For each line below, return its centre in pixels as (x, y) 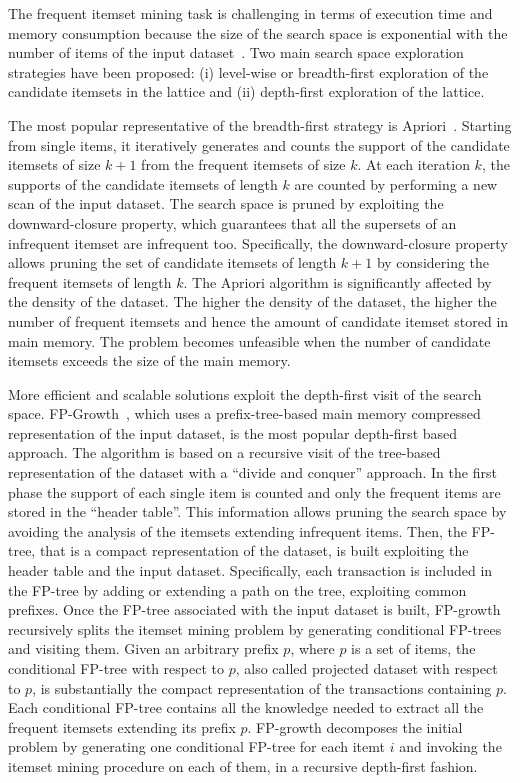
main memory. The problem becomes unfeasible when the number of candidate (249, 340)
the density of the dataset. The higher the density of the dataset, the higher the (252, 301)
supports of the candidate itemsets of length (143, 183)
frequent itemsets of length (90, 281)
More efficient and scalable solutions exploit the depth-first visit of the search (245, 393)
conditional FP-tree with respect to (116, 668)
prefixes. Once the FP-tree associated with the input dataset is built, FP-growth (254, 609)
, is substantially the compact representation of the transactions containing (262, 687)
